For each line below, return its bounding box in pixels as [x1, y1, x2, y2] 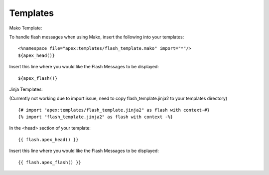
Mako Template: [9, 25, 42, 31]
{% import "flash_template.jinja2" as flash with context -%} [18, 114, 173, 120]
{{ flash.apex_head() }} [18, 137, 79, 142]
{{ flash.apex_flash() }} [18, 160, 82, 165]
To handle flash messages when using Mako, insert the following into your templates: [9, 34, 184, 40]
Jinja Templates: [9, 86, 43, 92]
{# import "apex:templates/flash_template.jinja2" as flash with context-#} [18, 107, 210, 113]
